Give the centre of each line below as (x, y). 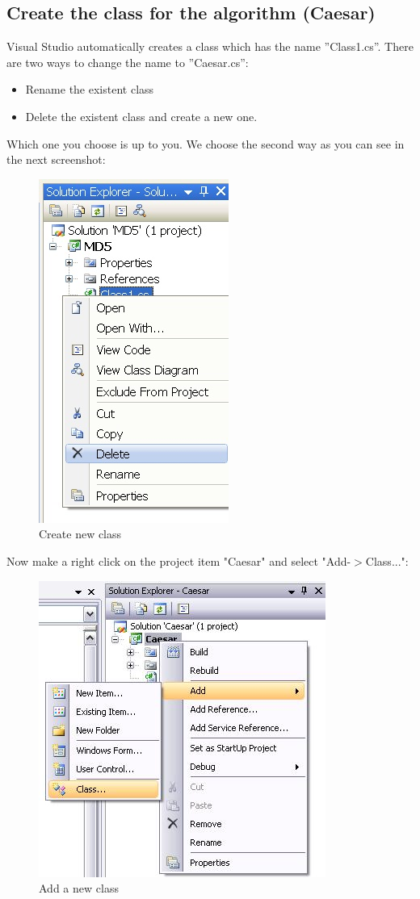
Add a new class (79, 888)
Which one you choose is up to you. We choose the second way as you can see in (206, 143)
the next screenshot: (56, 159)
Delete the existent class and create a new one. (141, 116)
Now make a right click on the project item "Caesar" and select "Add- (179, 560)
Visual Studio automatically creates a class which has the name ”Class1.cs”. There (210, 46)
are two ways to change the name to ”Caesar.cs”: (128, 62)
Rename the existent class (90, 89)
